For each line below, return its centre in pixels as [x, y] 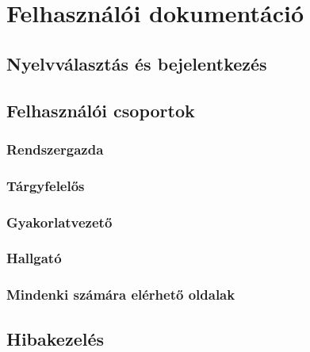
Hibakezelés [55, 338]
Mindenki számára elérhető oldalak [121, 295]
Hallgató [34, 258]
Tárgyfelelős [46, 185]
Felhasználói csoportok [101, 110]
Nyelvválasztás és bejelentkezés [137, 63]
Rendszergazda [55, 149]
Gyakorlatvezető [59, 222]
